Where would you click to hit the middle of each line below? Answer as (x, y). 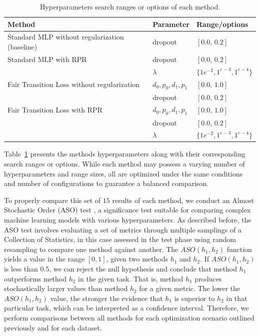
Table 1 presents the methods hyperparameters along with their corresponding (125, 154)
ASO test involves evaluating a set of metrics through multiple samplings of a (123, 229)
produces (208, 278)
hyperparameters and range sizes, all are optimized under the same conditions (123, 173)
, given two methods (137, 259)
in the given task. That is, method (131, 278)
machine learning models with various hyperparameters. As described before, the (128, 219)
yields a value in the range (44, 259)
